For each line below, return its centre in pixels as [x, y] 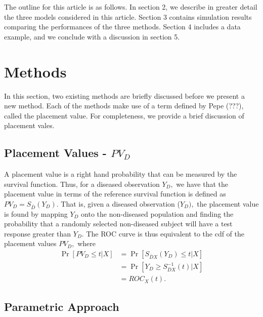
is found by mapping [36, 213]
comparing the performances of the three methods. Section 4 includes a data [122, 27]
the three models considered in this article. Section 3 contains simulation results [128, 16]
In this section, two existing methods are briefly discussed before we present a [124, 95]
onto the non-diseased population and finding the [157, 213]
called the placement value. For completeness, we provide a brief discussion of [124, 115]
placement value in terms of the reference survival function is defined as [115, 194]
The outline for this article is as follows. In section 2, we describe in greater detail [131, 7]
